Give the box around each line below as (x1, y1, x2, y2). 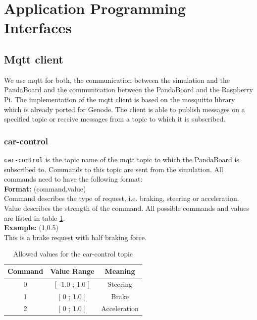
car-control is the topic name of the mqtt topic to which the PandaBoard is (4, 154, 239, 164)
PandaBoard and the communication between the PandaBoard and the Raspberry (4, 84, 253, 95)
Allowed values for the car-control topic (13, 249, 133, 259)
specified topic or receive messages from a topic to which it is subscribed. (4, 114, 226, 124)
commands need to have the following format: (4, 174, 143, 184)
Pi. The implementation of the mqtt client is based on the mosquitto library (4, 94, 235, 104)
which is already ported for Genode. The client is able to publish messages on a (4, 104, 245, 114)
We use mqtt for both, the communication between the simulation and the (4, 74, 230, 85)
